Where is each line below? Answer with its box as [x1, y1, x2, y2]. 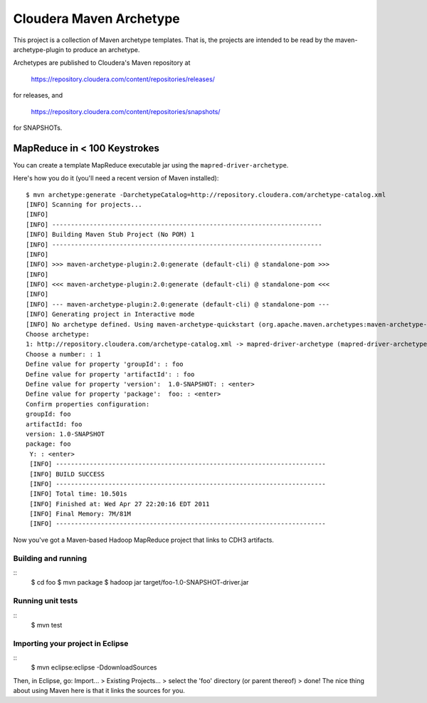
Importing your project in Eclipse [13, 638, 129, 648]
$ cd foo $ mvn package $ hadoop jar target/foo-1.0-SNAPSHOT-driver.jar [31, 578, 249, 587]
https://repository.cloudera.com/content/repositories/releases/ [31, 75, 215, 83]
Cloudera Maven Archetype [13, 11, 181, 26]
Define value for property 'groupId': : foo [26, 360, 184, 369]
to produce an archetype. [65, 45, 140, 53]
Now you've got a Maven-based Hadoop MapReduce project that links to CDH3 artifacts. [13, 535, 274, 544]
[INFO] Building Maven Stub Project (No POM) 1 [26, 230, 195, 239]
